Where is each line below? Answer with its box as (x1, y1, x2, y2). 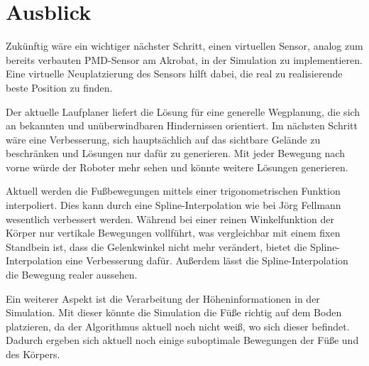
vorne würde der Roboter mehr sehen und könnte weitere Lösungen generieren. (6, 159, 348, 174)
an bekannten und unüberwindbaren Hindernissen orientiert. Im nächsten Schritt (6, 118, 358, 133)
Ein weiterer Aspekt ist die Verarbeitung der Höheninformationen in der (6, 291, 320, 306)
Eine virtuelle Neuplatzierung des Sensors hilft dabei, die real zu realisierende (6, 66, 343, 81)
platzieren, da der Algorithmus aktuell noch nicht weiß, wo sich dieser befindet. (6, 318, 350, 333)
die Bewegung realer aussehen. (6, 267, 138, 282)
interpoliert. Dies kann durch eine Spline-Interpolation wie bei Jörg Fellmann (6, 198, 341, 212)
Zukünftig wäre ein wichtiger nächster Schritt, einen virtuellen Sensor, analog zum (6, 38, 363, 53)
